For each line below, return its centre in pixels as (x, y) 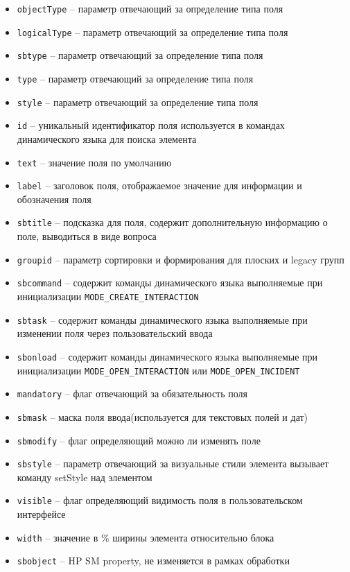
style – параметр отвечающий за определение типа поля (138, 102)
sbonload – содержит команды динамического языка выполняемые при (167, 356)
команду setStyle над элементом (85, 477)
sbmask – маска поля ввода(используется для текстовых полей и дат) (163, 416)
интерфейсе (41, 514)
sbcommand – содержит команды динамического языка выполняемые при (170, 283)
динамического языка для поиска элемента (107, 138)
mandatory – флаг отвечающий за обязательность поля (132, 393)
